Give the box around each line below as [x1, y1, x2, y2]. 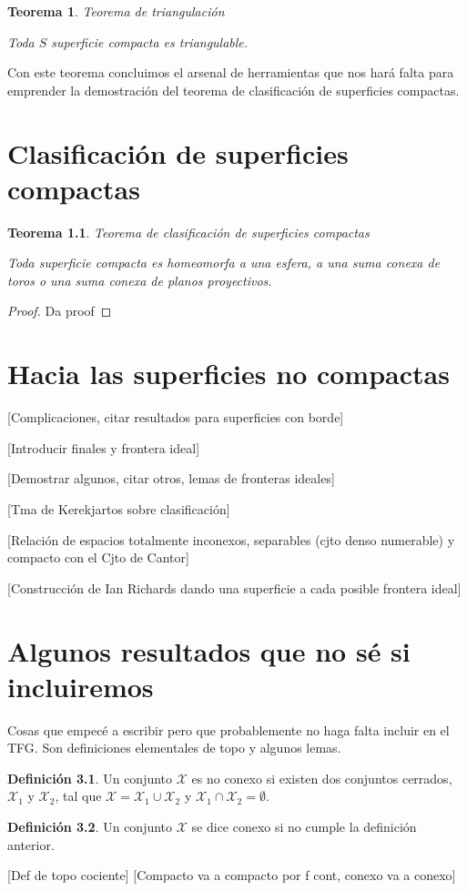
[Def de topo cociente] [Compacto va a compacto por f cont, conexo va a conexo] [7, 866, 456, 885]
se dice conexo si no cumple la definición [191, 817, 417, 836]
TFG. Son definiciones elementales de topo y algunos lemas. [7, 738, 341, 757]
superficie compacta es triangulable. [51, 32, 249, 51]
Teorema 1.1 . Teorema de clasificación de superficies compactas [7, 222, 370, 241]
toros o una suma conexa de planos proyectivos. [7, 270, 272, 289]
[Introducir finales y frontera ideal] [7, 438, 200, 457]
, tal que [55, 786, 102, 805]
